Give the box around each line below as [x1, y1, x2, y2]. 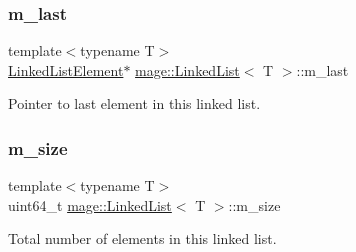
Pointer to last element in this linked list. [8, 93, 261, 114]
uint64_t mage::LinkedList [8, 194, 172, 215]
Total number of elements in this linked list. [8, 228, 277, 249]
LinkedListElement [8, 59, 124, 80]
